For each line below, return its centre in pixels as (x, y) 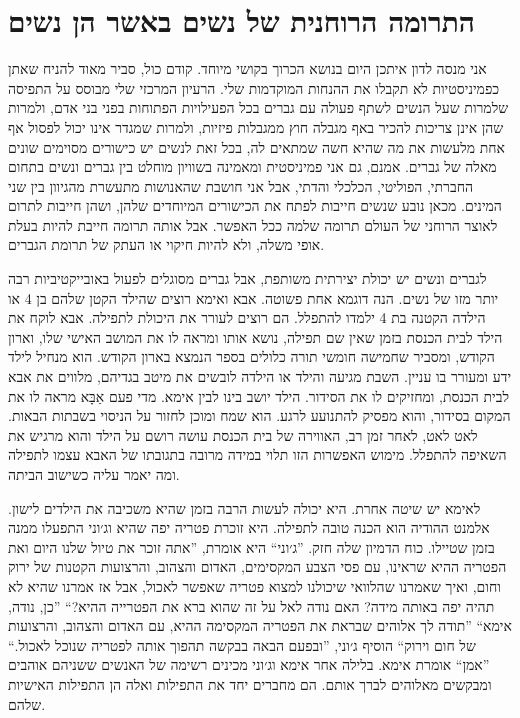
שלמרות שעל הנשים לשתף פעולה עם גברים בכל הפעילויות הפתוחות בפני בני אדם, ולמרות (258, 107)
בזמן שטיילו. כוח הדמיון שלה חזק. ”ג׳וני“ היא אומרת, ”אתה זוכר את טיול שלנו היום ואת (251, 546)
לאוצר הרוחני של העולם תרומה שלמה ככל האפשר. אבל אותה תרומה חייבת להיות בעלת (253, 224)
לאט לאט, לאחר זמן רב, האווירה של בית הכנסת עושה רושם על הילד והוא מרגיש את (243, 434)
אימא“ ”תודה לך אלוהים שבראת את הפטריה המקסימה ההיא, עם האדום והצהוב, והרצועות (260, 625)
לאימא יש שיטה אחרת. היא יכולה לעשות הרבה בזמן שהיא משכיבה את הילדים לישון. (244, 507)
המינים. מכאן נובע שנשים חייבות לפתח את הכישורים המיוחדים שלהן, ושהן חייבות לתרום (255, 205)
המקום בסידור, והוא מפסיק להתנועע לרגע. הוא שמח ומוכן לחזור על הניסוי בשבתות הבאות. (259, 415)
